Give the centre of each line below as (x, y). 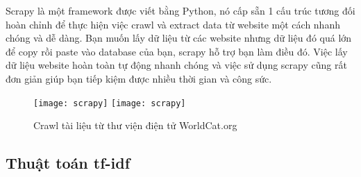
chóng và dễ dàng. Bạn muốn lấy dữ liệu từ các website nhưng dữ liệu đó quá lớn (179, 38)
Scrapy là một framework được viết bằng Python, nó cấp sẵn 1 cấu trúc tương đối (180, 10)
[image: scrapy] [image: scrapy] (110, 103)
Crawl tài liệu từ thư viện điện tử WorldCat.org (135, 125)
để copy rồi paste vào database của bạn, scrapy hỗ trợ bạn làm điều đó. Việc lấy (177, 51)
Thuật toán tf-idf (68, 163)
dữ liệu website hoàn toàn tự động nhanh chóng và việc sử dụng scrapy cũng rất (176, 65)
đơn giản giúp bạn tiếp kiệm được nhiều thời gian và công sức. (139, 78)
